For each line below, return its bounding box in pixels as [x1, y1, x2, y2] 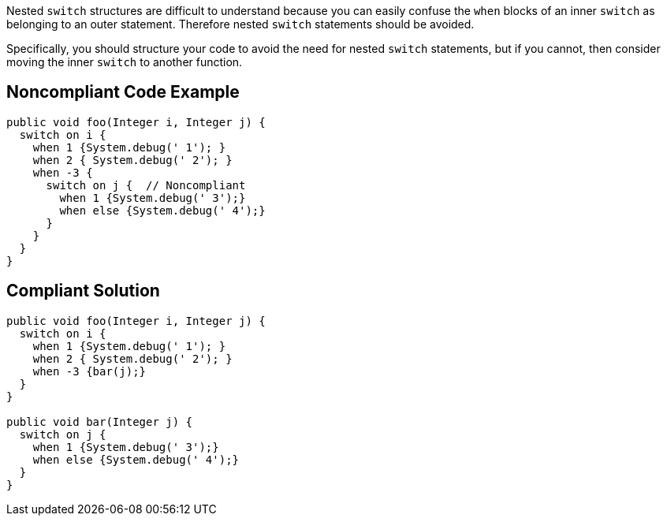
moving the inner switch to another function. [6, 55, 243, 69]
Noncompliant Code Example [6, 82, 240, 103]
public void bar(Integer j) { [6, 415, 193, 428]
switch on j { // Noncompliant [46, 178, 246, 192]
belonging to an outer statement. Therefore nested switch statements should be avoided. [6, 17, 475, 31]
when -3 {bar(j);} [32, 364, 147, 378]
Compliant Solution [6, 281, 160, 301]
